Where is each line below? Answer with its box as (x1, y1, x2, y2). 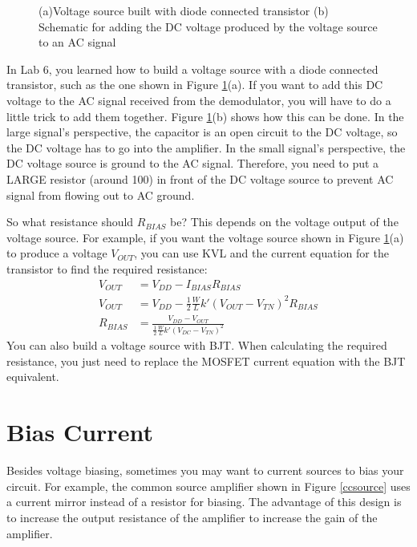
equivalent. (6, 368, 59, 385)
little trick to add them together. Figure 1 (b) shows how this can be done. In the (6, 107, 404, 124)
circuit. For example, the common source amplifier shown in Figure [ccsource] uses (6, 477, 411, 494)
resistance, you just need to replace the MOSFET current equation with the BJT (6, 352, 406, 369)
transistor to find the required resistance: (6, 260, 208, 277)
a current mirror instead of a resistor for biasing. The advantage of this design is (6, 493, 402, 510)
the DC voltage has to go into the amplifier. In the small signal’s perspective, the (6, 139, 406, 156)
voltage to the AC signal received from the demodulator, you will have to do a (6, 91, 391, 108)
